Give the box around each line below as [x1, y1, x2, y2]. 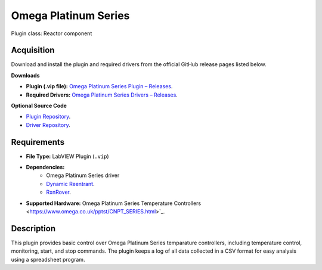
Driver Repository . [26, 121, 71, 128]
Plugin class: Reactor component [11, 30, 92, 37]
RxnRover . [46, 188, 72, 196]
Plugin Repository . [26, 113, 71, 120]
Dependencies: [26, 164, 65, 171]
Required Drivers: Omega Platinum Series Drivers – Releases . [26, 91, 178, 98]
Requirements [11, 137, 65, 147]
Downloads [11, 72, 40, 79]
